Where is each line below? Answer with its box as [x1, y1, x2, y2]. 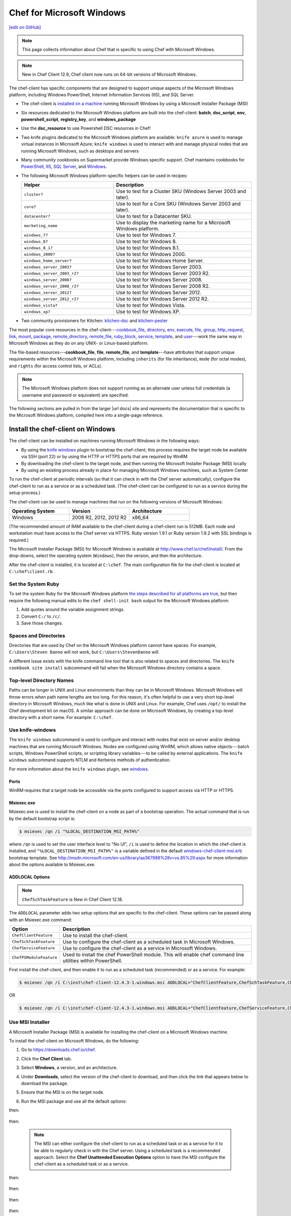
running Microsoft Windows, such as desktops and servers [21, 148, 139, 154]
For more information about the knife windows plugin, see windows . [9, 766, 149, 772]
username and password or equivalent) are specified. [22, 392, 129, 398]
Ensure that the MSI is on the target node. [21, 1090, 104, 1095]
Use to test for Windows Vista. [116, 302, 186, 309]
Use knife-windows [9, 726, 56, 733]
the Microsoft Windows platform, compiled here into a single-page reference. [9, 412, 163, 418]
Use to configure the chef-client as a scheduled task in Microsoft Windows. [62, 938, 235, 945]
